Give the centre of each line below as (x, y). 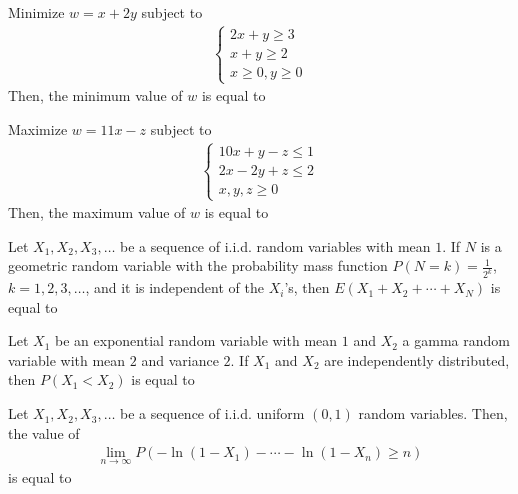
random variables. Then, (433, 413)
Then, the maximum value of (97, 212)
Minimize (36, 12)
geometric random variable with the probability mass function (198, 265)
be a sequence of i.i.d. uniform (212, 413)
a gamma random (456, 340)
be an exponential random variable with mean (196, 340)
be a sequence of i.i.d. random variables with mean (275, 245)
